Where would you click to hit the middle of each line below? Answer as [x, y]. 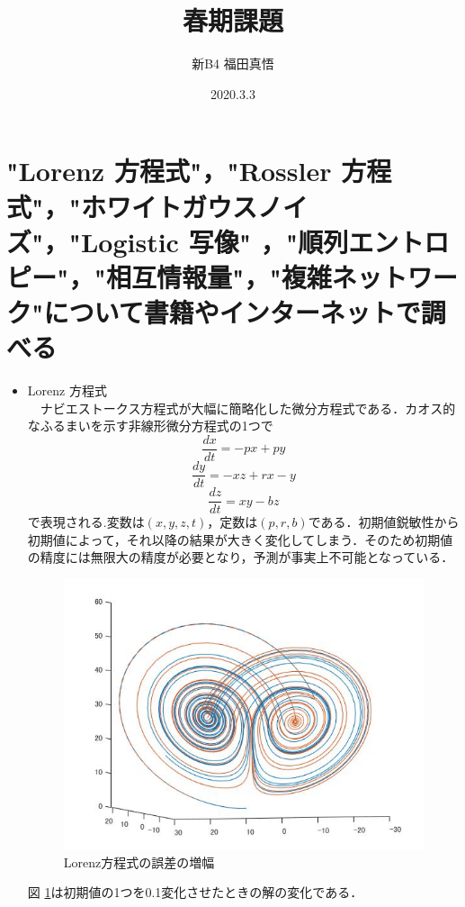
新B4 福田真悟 [233, 63]
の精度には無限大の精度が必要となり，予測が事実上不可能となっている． [241, 557]
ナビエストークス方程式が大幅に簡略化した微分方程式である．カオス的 [248, 408]
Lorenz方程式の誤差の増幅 [139, 862]
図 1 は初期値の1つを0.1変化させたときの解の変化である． [195, 892]
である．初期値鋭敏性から [384, 522]
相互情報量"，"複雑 [219, 276]
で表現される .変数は [86, 522]
